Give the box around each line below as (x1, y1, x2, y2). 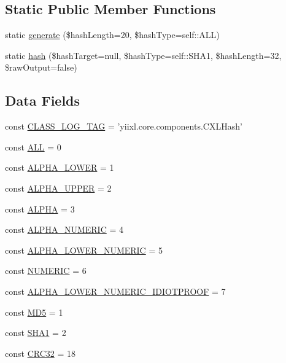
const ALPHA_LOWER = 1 (5, 161, 114, 174)
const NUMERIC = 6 (5, 264, 87, 277)
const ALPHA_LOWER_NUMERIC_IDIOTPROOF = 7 (5, 284, 226, 297)
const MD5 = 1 (5, 305, 63, 318)
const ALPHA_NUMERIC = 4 (5, 223, 123, 236)
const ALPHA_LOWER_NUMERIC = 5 (5, 243, 163, 256)
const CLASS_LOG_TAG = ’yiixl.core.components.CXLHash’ (5, 120, 242, 133)
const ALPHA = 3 (5, 202, 75, 215)
